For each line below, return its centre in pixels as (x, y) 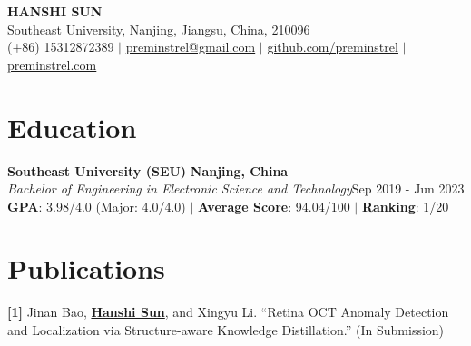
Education (72, 127)
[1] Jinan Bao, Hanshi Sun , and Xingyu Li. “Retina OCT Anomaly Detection (228, 312)
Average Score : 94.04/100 (274, 206)
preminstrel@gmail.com (191, 47)
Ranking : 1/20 (405, 206)
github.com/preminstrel (333, 47)
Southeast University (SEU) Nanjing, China (148, 170)
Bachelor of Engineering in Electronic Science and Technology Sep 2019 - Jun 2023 (236, 188)
